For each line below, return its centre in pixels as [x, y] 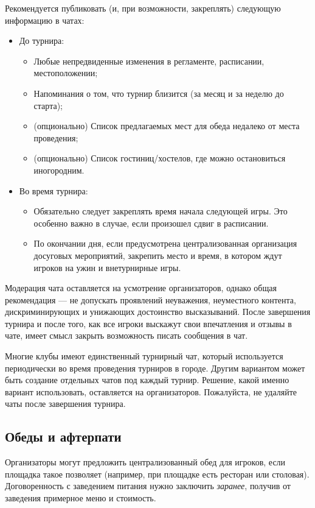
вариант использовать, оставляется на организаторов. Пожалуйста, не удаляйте [151, 391]
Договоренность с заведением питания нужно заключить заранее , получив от [148, 486]
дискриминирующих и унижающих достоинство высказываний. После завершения [158, 312]
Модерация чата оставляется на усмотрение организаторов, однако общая [141, 288]
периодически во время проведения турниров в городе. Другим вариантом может [155, 368]
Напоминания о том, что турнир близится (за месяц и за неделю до [159, 93]
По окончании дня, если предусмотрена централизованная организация [165, 243]
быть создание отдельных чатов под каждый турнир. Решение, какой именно [147, 380]
